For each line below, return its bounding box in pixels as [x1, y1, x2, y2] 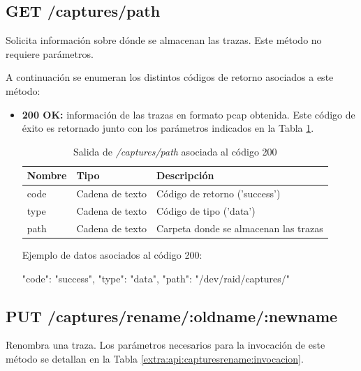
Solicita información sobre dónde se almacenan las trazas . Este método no [6, 33, 322, 47]
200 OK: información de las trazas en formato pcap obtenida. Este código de [22, 107, 355, 121]
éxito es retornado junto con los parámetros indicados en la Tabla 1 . [22, 121, 314, 135]
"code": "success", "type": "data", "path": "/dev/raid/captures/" [22, 271, 290, 285]
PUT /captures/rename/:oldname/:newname [6, 305, 338, 326]
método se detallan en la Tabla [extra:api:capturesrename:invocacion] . [6, 351, 304, 365]
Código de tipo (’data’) [156, 204, 256, 218]
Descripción [156, 168, 214, 183]
